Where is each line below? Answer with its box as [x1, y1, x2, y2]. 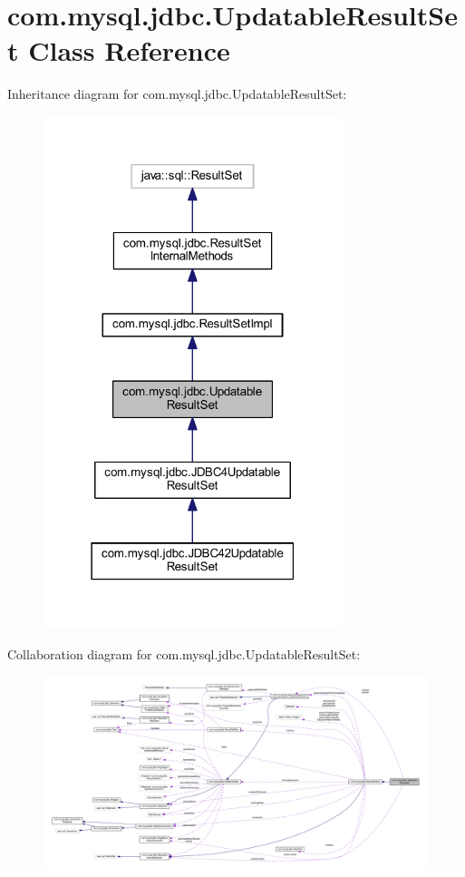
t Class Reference [7, 32, 230, 69]
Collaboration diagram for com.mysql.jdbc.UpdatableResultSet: [7, 644, 361, 663]
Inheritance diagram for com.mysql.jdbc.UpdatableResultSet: [7, 84, 347, 103]
